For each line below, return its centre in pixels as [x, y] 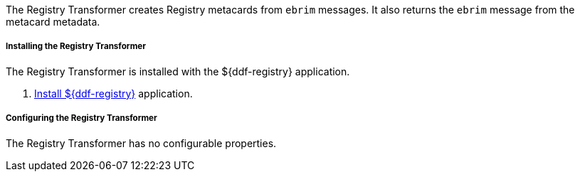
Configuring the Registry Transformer [81, 118]
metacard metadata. [53, 22]
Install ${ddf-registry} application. [114, 93]
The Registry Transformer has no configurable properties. [141, 143]
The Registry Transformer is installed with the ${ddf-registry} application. [178, 71]
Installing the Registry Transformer [76, 47]
